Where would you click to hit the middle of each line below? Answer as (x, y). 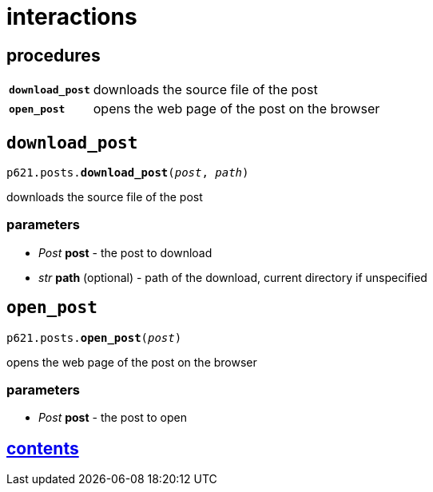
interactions (72, 17)
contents (43, 448)
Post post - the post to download (125, 252)
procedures (54, 55)
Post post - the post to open (113, 418)
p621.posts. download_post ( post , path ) (128, 173)
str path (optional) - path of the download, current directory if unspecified (233, 277)
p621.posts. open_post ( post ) (94, 337)
